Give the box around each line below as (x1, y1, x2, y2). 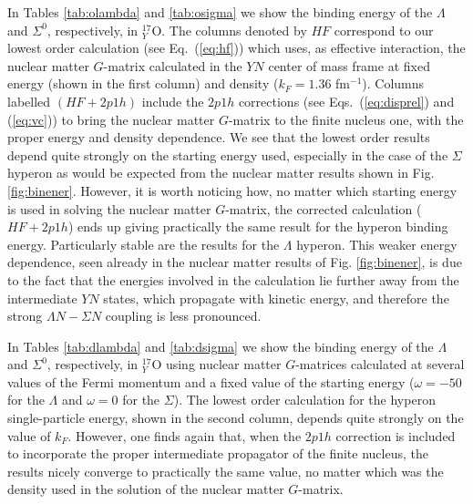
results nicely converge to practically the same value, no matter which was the (7, 461, 444, 480)
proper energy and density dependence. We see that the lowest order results (7, 128, 430, 147)
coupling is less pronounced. (105, 306, 262, 325)
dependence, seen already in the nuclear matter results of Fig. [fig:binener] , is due (7, 252, 462, 272)
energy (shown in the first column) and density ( (7, 74, 279, 93)
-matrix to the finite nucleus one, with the (228, 109, 464, 129)
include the (141, 91, 204, 110)
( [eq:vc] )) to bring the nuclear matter (7, 109, 215, 129)
